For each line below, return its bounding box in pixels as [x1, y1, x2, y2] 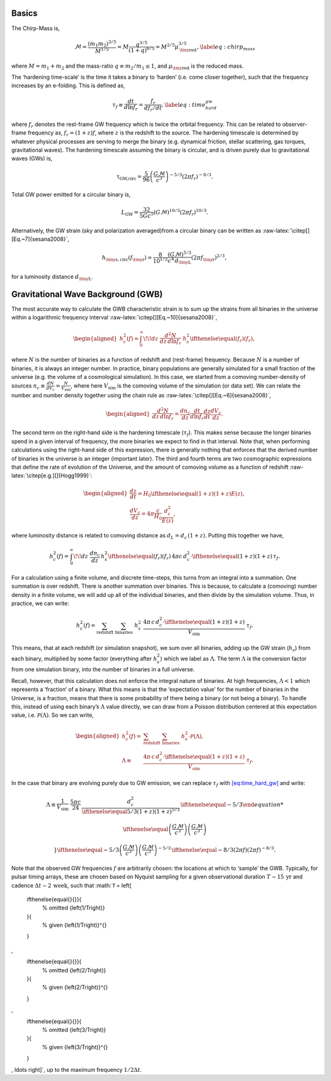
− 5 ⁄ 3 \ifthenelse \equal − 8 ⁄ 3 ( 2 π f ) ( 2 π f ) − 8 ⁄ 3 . [158, 845, 276, 854]
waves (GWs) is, [11, 155, 53, 162]
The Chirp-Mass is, [11, 25, 60, 32]
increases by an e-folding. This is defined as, [11, 82, 126, 89]
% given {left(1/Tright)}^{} [42, 921, 107, 929]
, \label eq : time [161, 101, 206, 108]
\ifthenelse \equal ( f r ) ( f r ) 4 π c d [107, 553, 188, 561]
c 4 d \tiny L [167, 256, 191, 265]
